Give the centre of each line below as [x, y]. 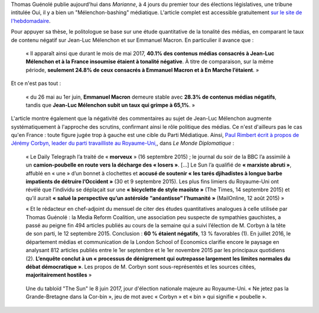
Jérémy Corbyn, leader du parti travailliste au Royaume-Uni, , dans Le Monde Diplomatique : [123, 143]
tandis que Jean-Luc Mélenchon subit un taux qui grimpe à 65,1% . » [110, 105]
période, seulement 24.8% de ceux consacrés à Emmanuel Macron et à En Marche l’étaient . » [142, 70]
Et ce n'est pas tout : [36, 83]
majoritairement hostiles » [59, 275]
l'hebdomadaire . [31, 21]
